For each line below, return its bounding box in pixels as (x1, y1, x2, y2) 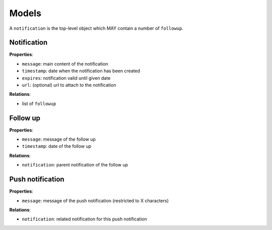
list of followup (22, 100, 56, 106)
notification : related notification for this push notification (22, 216, 147, 222)
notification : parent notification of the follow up (22, 162, 128, 168)
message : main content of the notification (22, 61, 108, 67)
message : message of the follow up (22, 136, 96, 142)
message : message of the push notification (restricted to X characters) (22, 197, 169, 204)
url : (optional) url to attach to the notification (22, 82, 116, 88)
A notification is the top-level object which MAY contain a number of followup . (9, 25, 184, 31)
